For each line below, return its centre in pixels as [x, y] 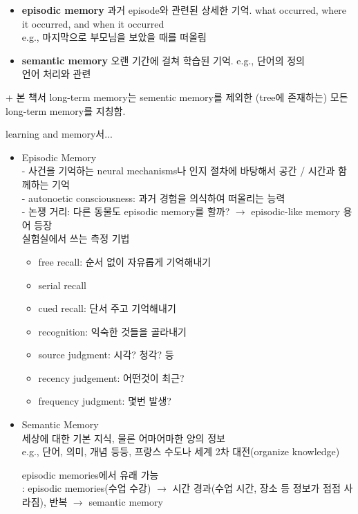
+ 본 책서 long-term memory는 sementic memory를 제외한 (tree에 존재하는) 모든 [177, 97]
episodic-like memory [295, 211]
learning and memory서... [59, 134]
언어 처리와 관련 [56, 74]
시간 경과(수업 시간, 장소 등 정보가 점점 [256, 488]
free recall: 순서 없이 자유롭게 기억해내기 [125, 261]
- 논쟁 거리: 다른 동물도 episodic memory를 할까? [126, 211]
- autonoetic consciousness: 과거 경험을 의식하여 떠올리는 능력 [153, 198]
